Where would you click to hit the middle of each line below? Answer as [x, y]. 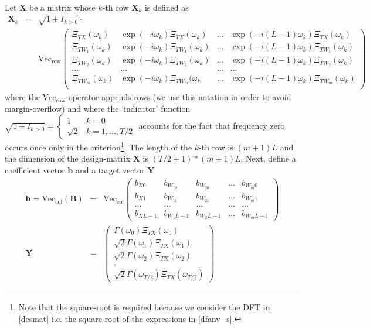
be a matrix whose [62, 7]
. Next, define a [268, 158]
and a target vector [110, 170]
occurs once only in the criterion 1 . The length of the [99, 146]
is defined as [167, 7]
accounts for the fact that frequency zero [212, 126]
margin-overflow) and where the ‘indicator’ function [98, 108]
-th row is [216, 147]
